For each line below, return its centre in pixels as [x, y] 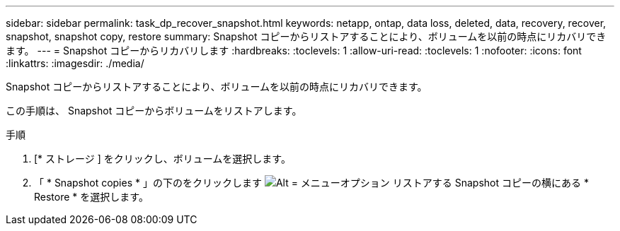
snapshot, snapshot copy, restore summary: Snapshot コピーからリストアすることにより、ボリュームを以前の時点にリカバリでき [306, 36]
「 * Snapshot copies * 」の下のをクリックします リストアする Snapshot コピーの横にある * [311, 183]
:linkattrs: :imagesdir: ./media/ [75, 63]
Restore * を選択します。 [91, 197]
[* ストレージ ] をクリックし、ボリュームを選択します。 [162, 159]
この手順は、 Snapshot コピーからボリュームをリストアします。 [154, 111]
